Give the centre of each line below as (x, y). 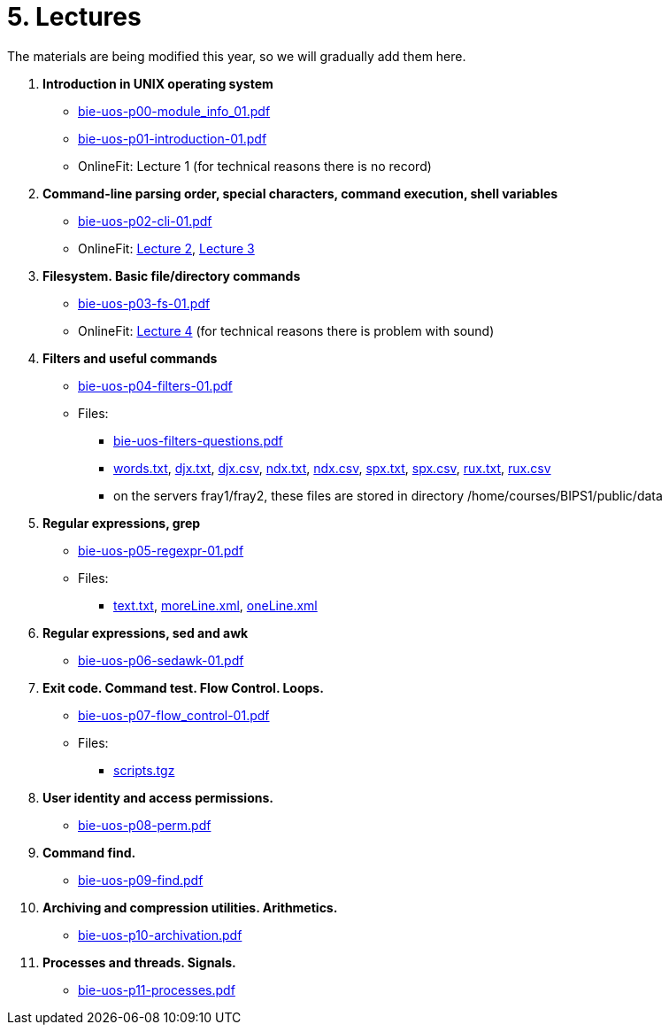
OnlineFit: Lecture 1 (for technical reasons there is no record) (255, 166)
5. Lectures (74, 17)
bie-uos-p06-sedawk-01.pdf (161, 660)
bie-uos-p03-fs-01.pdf (144, 303)
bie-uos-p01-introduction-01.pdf (173, 138)
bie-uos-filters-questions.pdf (198, 440)
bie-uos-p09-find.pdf (141, 880)
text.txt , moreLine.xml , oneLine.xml (215, 605)
